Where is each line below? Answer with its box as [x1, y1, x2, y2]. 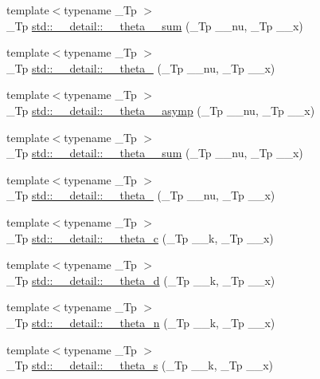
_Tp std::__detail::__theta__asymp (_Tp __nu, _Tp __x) [6, 101, 315, 118]
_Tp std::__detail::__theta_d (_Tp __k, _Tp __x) [6, 271, 275, 288]
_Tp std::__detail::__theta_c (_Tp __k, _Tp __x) [6, 229, 274, 246]
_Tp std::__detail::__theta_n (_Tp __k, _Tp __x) [6, 314, 275, 330]
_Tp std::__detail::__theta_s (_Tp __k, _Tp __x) [6, 357, 274, 373]
